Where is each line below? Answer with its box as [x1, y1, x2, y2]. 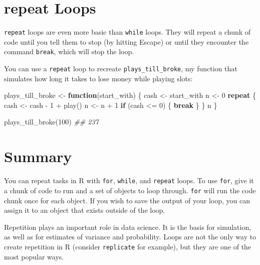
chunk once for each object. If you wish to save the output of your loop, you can [4, 195, 250, 205]
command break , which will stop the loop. [4, 46, 134, 57]
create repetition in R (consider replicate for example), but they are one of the [4, 241, 251, 251]
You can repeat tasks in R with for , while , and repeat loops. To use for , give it [4, 175, 254, 186]
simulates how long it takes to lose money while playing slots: [4, 73, 193, 83]
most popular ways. [4, 251, 64, 261]
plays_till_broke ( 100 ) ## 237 [4, 116, 99, 127]
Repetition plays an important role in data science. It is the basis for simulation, [4, 221, 251, 232]
